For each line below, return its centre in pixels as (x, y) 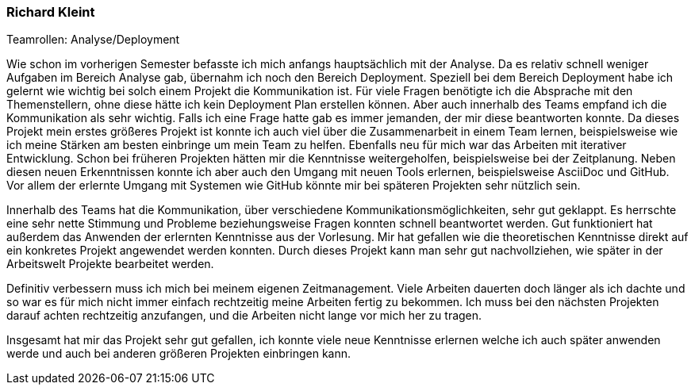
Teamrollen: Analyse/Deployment (93, 40)
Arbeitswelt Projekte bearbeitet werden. (110, 264)
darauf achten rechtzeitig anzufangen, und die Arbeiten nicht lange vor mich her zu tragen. (244, 316)
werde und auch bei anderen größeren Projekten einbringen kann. (179, 354)
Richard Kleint (51, 12)
